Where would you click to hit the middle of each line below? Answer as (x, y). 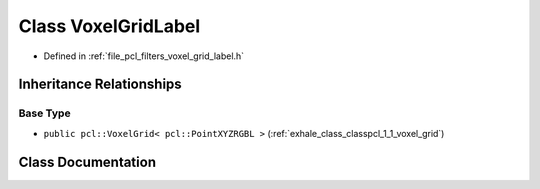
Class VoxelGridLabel (109, 26)
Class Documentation (87, 161)
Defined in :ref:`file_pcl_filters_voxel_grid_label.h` (144, 56)
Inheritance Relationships (100, 84)
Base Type (44, 113)
